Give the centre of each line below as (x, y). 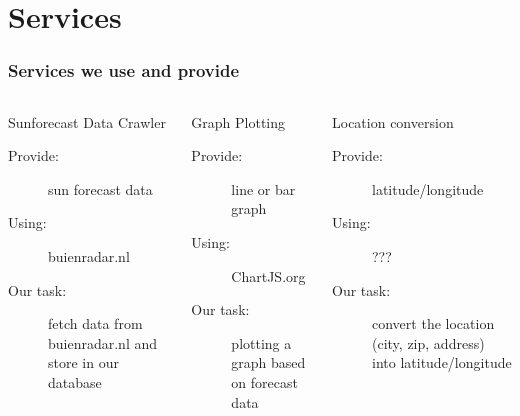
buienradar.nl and (103, 342)
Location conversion (393, 121)
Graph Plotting (238, 121)
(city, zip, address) (428, 342)
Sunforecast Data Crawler (87, 121)
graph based (268, 362)
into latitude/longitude (442, 362)
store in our (83, 362)
